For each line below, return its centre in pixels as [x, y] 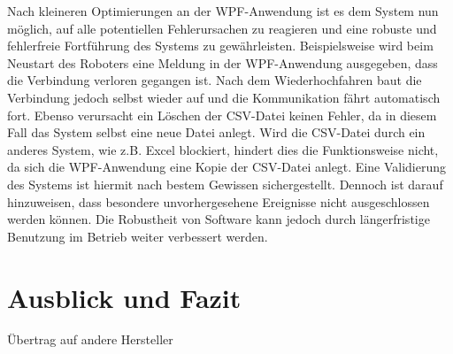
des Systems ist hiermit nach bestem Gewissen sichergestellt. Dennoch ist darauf [225, 184]
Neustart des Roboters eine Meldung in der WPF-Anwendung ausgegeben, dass [223, 62]
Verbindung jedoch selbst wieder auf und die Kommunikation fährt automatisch [224, 97]
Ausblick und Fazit [124, 297]
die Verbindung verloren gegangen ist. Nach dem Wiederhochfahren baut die [215, 80]
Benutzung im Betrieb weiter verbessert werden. [138, 236]
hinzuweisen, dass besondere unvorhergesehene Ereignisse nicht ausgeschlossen [219, 201]
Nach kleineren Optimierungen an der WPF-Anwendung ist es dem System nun [223, 11]
